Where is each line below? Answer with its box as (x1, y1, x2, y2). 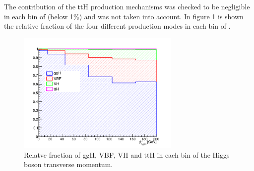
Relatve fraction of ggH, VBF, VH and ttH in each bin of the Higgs (24, 149, 230, 160)
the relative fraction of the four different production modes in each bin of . (4, 21, 231, 31)
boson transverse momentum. (24, 159, 113, 170)
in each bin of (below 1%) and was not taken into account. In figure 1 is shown (4, 11, 244, 21)
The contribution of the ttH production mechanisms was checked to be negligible (4, 1, 250, 11)
